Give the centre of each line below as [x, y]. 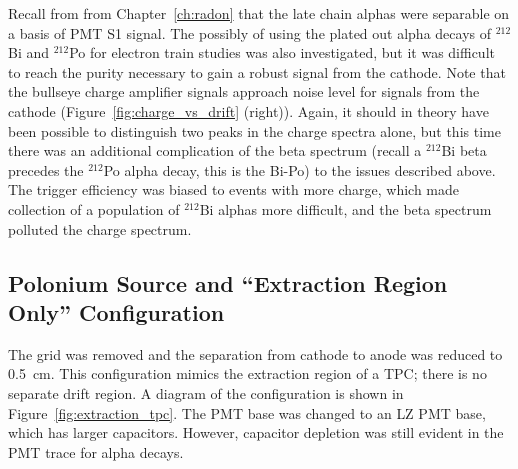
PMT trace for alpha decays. [96, 451]
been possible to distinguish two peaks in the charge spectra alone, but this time [254, 130]
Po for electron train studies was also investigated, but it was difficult [282, 52]
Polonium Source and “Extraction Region [228, 282]
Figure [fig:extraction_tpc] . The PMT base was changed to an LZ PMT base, [247, 412]
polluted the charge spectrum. [100, 228]
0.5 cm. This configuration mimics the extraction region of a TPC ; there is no [247, 373]
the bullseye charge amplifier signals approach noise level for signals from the [244, 91]
